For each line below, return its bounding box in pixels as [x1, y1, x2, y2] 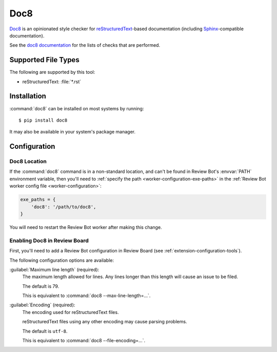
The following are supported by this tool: [9, 69, 95, 75]
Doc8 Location [9, 158, 47, 165]
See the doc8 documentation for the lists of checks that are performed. [9, 42, 161, 48]
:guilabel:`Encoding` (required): [9, 302, 75, 308]
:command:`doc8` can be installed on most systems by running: [9, 105, 144, 111]
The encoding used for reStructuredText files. [22, 309, 119, 315]
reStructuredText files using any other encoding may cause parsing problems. [22, 319, 187, 325]
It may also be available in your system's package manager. [9, 129, 136, 135]
